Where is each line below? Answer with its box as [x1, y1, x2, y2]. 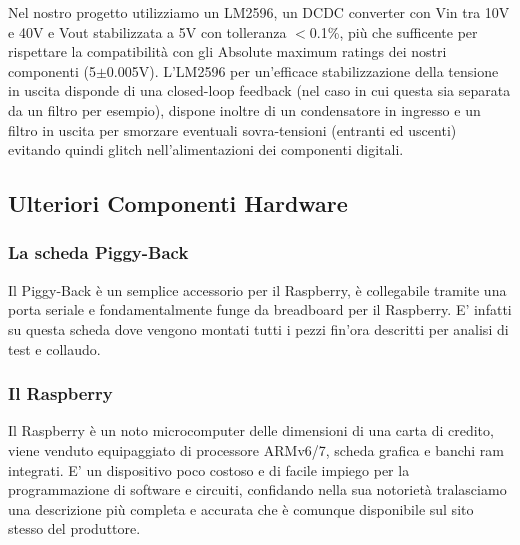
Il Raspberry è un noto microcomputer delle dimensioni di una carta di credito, [8, 420, 494, 441]
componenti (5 [8, 60, 96, 81]
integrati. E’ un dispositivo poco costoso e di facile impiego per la [8, 459, 410, 480]
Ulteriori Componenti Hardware [8, 188, 348, 219]
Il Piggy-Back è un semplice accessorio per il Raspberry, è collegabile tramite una [8, 279, 507, 300]
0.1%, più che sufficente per [309, 21, 478, 42]
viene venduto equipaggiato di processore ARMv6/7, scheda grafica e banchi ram [8, 439, 505, 460]
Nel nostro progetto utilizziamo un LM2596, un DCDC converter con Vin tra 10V [8, 2, 510, 22]
